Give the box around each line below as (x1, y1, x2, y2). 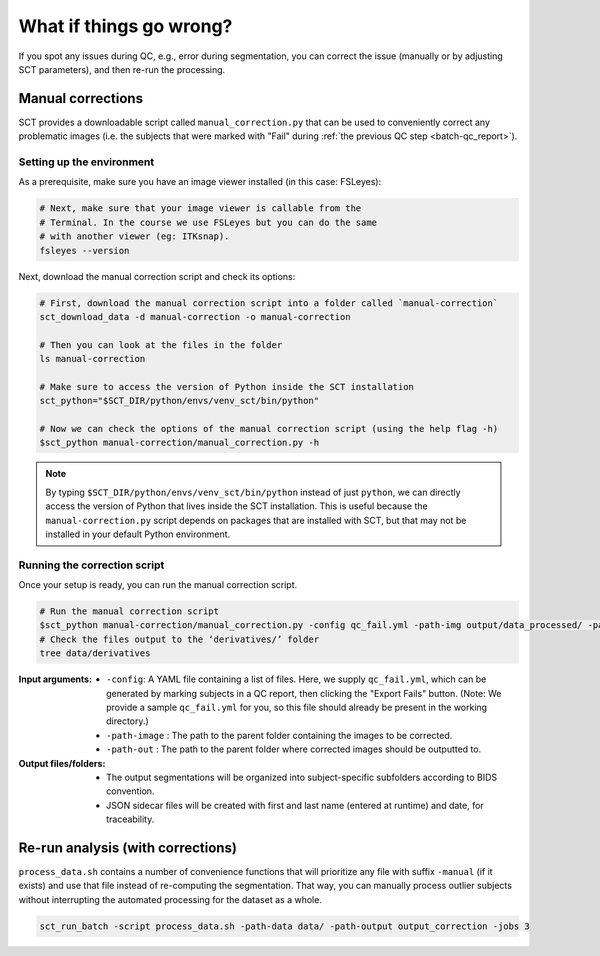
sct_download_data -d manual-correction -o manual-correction (39, 311, 351, 322)
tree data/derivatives (39, 648, 151, 659)
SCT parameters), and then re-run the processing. (18, 63, 226, 75)
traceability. (106, 813, 155, 825)
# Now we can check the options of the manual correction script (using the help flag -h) (39, 423, 499, 435)
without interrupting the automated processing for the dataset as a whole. (18, 893, 322, 905)
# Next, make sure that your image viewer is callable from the (39, 203, 362, 214)
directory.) (106, 715, 149, 727)
